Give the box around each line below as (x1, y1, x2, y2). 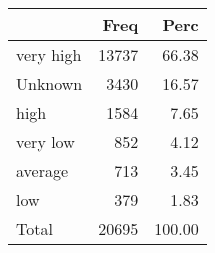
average (16, 159, 69, 182)
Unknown (16, 72, 83, 95)
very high (16, 43, 82, 66)
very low (16, 130, 75, 153)
